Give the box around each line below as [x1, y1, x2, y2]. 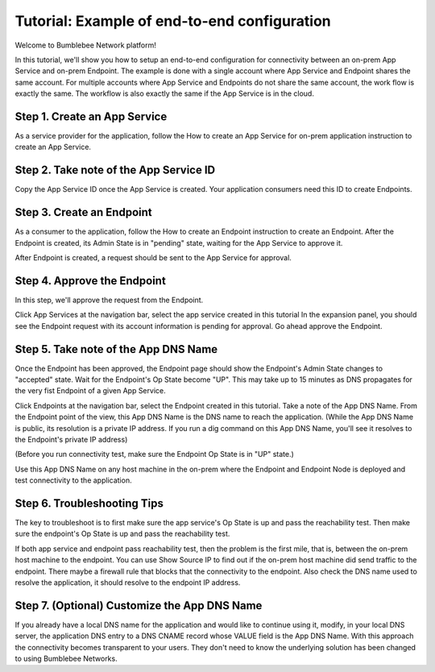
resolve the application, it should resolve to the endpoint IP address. [14, 577, 241, 587]
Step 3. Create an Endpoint [14, 205, 152, 219]
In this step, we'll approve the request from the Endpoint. [14, 295, 204, 305]
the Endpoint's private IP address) [14, 434, 128, 444]
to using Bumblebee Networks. [14, 653, 118, 664]
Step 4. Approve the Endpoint [14, 274, 167, 288]
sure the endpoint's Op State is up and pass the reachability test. [14, 529, 230, 539]
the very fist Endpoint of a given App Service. [14, 386, 166, 396]
